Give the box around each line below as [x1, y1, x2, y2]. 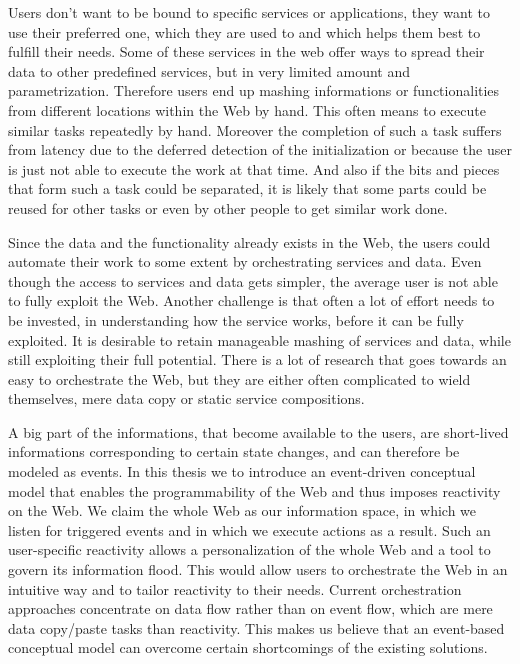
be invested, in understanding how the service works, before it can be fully [8, 309, 464, 330]
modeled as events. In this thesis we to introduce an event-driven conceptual [8, 461, 476, 482]
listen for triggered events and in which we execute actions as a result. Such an [8, 519, 491, 540]
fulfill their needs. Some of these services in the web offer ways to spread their [8, 41, 485, 62]
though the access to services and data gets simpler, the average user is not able [8, 270, 498, 291]
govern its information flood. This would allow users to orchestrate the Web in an [8, 559, 508, 580]
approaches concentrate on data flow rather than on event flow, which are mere [8, 598, 493, 619]
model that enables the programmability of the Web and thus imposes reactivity [8, 480, 501, 501]
